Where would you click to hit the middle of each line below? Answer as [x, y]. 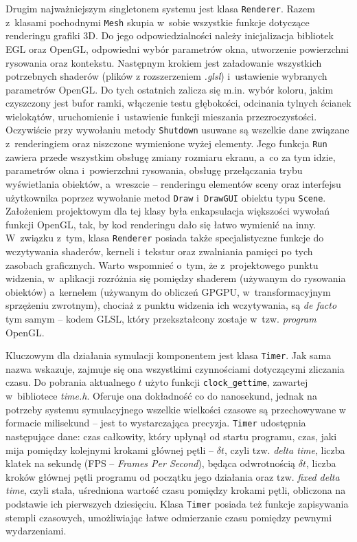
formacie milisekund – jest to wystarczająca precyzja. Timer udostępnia [156, 423]
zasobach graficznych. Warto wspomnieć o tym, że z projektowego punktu [162, 264]
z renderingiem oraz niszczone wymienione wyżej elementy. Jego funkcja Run [166, 143]
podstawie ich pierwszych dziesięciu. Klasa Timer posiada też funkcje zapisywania [177, 503]
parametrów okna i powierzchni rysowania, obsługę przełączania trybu [154, 170]
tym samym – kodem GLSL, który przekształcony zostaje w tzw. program [161, 319]
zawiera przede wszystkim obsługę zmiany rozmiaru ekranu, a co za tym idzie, [171, 156]
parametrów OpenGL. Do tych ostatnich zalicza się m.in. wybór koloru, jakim [170, 89]
